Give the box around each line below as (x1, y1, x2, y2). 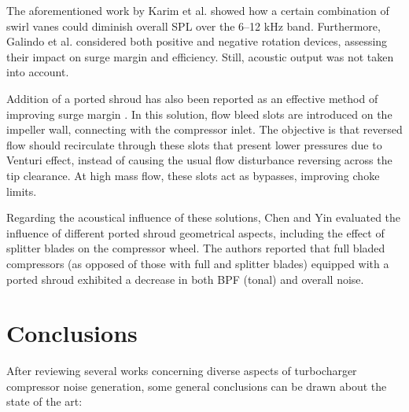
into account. (6, 64, 69, 80)
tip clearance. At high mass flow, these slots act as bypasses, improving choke (6, 167, 380, 183)
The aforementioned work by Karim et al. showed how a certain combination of (6, 2, 389, 18)
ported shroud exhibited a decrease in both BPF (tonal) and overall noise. (6, 270, 364, 287)
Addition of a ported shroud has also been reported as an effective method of (6, 90, 378, 106)
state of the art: (6, 393, 83, 410)
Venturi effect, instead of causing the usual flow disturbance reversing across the (6, 152, 392, 168)
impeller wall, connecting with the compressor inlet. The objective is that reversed (6, 121, 403, 138)
